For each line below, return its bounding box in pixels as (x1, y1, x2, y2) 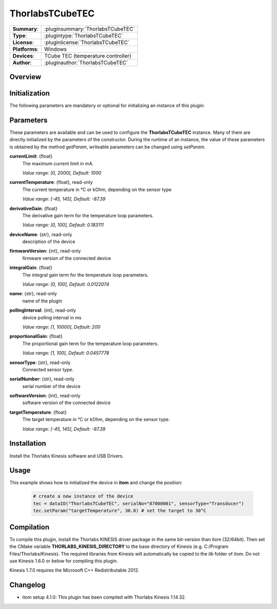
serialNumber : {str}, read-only (9, 376, 75, 382)
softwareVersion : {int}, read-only (9, 393, 81, 399)
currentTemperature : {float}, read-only (9, 179, 93, 185)
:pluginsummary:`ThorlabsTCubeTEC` (44, 25, 135, 32)
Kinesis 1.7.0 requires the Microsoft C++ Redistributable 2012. (9, 567, 140, 574)
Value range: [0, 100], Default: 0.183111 (22, 222, 104, 228)
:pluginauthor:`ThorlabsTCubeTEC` (44, 59, 128, 66)
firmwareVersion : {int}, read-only (9, 248, 81, 254)
